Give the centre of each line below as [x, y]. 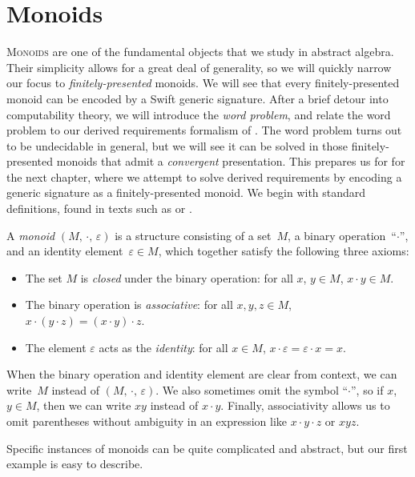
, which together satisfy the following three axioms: [284, 251]
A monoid [31, 235]
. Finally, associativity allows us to [305, 405]
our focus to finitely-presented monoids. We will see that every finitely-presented [203, 83]
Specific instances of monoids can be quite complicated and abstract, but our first [207, 448]
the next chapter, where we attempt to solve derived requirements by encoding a [204, 176]
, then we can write [84, 405]
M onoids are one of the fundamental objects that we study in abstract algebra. [200, 52]
